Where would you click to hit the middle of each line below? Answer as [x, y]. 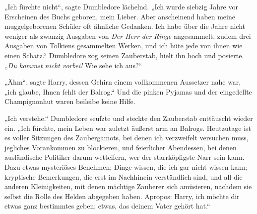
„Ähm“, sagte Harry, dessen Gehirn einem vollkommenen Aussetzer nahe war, [123, 82]
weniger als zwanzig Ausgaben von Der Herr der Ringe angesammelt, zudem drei [128, 36]
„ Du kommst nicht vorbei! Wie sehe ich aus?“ [73, 65]
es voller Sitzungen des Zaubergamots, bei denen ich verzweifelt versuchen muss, [127, 138]
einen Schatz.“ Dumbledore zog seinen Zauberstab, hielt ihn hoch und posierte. [124, 55]
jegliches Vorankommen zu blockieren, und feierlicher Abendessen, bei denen [121, 147]
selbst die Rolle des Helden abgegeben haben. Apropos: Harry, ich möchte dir [122, 196]
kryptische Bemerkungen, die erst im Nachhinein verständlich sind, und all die [124, 176]
